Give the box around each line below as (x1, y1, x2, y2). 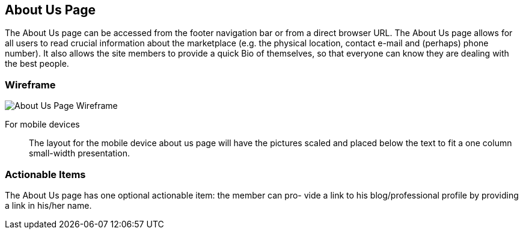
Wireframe (5, 78, 56, 91)
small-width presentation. (29, 148, 130, 159)
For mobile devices (5, 119, 80, 130)
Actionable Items (5, 168, 86, 180)
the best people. (5, 58, 69, 69)
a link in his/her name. (5, 200, 92, 211)
